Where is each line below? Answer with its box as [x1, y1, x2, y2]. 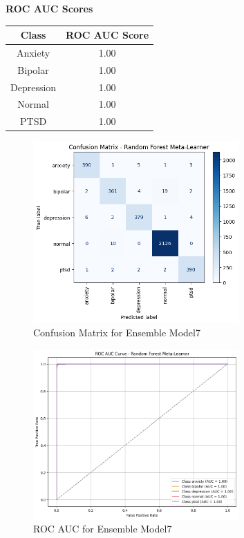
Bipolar [17, 62, 49, 77]
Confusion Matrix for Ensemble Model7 [33, 325, 200, 340]
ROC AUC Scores [6, 1, 93, 15]
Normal [17, 97, 49, 111]
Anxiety [16, 45, 50, 59]
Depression [10, 79, 57, 94]
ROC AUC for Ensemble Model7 [33, 521, 172, 536]
